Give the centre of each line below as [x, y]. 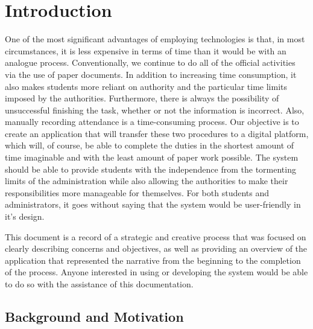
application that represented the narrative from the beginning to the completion [153, 260]
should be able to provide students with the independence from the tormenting [150, 169]
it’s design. [25, 216]
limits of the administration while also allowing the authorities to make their [147, 181]
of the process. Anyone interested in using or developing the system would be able [156, 272]
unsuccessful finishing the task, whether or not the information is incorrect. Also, [155, 110]
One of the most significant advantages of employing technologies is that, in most [155, 39]
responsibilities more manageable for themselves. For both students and [137, 192]
